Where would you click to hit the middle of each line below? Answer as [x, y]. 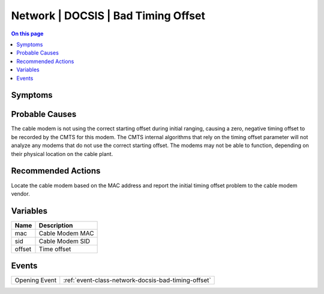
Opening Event [36, 280]
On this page [27, 34]
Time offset [55, 249]
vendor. [20, 193]
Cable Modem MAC [66, 233]
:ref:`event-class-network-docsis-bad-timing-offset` [137, 280]
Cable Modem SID [64, 241]
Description [56, 225]
